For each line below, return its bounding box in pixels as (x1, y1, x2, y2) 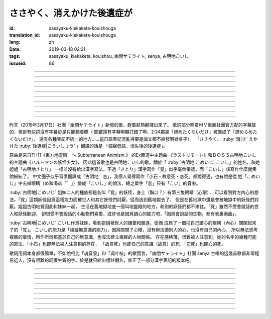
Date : (9, 46, 21, 52)
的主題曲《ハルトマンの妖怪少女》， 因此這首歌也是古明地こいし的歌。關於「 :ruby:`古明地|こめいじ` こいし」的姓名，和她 (9, 159, 260, 165)
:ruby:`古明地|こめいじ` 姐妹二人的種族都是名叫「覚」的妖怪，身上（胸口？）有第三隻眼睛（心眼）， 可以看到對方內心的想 (9, 189, 259, 195)
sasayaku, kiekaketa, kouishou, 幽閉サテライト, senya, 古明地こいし (49, 53, 189, 59)
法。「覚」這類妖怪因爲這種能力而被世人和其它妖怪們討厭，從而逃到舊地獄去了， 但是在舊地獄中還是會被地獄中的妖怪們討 (9, 196, 259, 202)
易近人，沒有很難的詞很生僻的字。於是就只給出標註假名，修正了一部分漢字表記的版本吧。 (9, 257, 194, 263)
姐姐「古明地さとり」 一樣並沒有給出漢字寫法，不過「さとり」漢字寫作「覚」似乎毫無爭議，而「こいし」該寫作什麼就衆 (9, 166, 257, 172)
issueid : (9, 60, 27, 66)
